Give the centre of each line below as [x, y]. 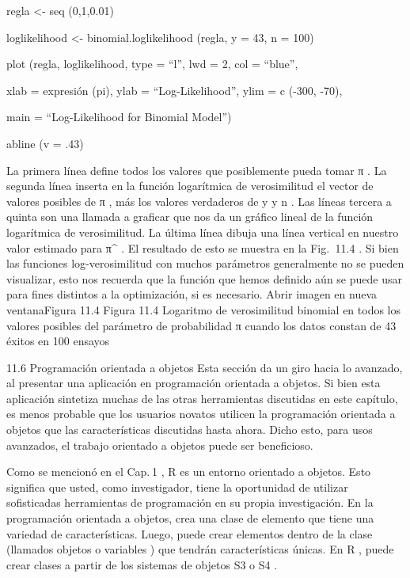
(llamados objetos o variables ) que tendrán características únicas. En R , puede [200, 549]
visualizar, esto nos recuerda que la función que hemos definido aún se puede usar [204, 278]
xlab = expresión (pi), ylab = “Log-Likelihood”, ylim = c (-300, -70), [175, 90]
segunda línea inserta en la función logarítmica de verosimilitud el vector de [190, 186]
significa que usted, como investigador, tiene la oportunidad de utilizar [177, 487]
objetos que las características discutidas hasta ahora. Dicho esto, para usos [190, 430]
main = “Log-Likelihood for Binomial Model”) [119, 117]
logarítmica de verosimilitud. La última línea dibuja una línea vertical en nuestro [203, 232]
